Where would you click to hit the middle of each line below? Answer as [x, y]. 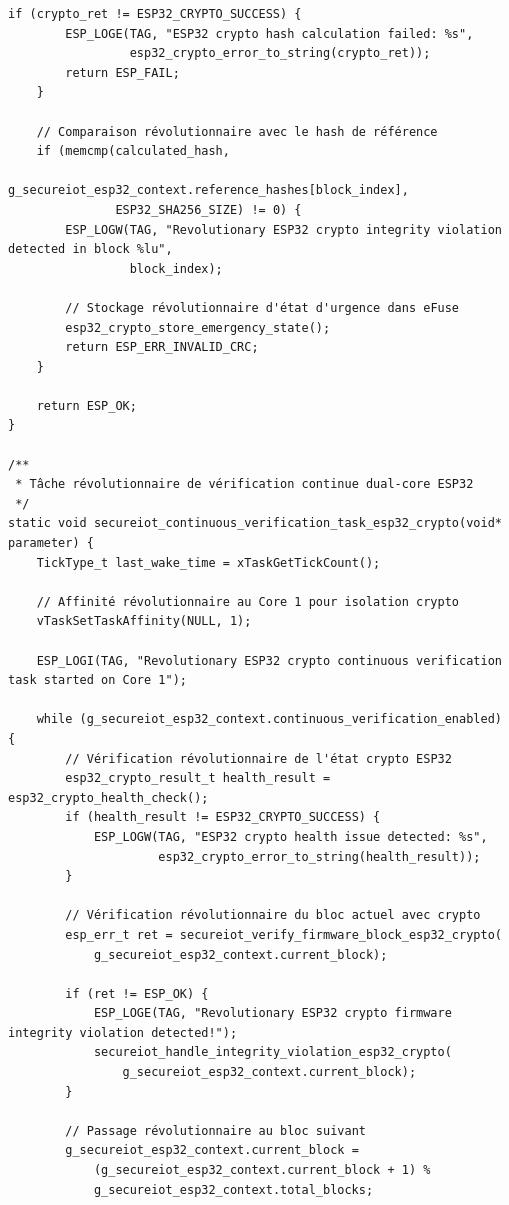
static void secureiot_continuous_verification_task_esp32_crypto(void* [255, 523]
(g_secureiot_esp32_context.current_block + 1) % [262, 1170]
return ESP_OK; [86, 405]
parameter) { [51, 543]
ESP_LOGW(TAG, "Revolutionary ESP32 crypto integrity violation [283, 229]
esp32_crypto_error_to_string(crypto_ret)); [280, 53]
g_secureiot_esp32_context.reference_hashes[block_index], [208, 190]
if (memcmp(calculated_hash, [133, 151]
